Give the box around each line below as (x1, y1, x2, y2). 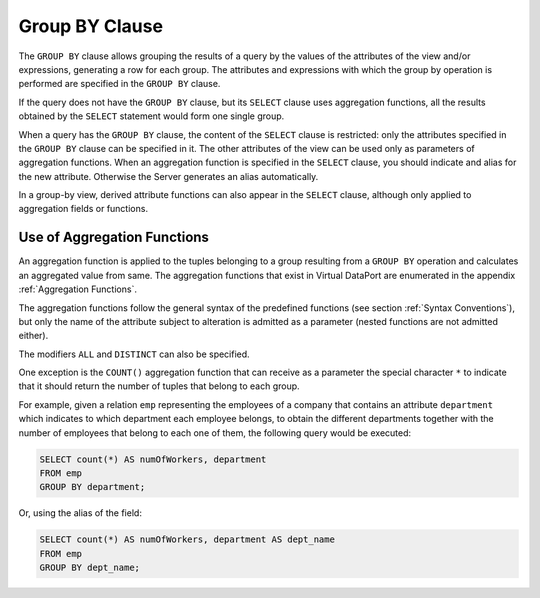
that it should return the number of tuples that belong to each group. (18, 380, 300, 392)
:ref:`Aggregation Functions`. (18, 283, 137, 295)
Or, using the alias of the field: (18, 507, 142, 519)
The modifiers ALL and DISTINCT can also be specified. (18, 348, 250, 360)
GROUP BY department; (39, 481, 146, 493)
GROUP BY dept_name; (39, 562, 140, 574)
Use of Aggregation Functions (18, 229, 210, 246)
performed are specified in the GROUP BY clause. (18, 78, 221, 90)
